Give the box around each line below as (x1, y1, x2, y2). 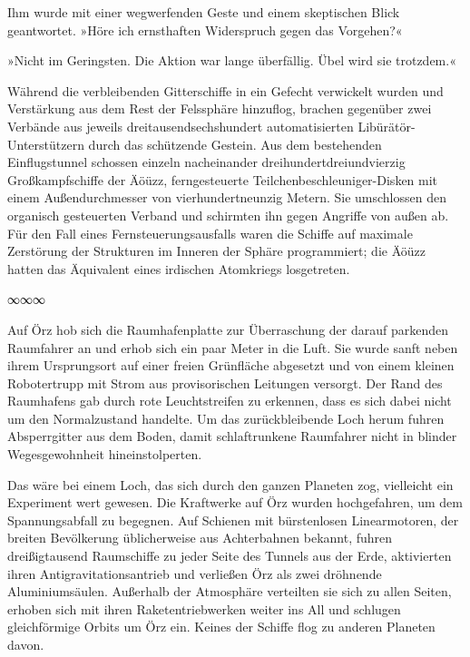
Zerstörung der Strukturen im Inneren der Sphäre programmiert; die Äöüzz (7, 241, 426, 260)
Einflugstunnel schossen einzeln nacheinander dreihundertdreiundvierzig (7, 152, 406, 172)
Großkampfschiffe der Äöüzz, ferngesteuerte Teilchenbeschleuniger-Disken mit (7, 170, 438, 189)
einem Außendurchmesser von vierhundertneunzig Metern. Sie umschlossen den (7, 188, 446, 207)
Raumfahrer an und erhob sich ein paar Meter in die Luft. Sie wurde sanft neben (7, 338, 458, 357)
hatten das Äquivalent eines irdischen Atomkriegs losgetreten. (7, 259, 350, 278)
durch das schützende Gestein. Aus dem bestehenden (88, 134, 382, 153)
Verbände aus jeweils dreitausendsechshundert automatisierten (7, 116, 354, 135)
